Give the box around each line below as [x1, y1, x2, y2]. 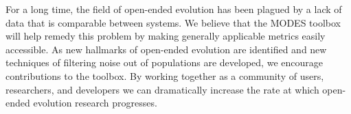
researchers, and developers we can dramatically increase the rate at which [5, 82, 319, 96]
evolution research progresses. [33, 96, 157, 110]
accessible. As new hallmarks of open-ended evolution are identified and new [5, 42, 327, 56]
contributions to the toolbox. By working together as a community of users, [5, 68, 324, 83]
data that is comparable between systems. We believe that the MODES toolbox [5, 15, 341, 29]
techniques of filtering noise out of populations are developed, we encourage [5, 55, 323, 70]
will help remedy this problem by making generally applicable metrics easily [5, 29, 326, 43]
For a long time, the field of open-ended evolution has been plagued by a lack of [5, 2, 342, 16]
